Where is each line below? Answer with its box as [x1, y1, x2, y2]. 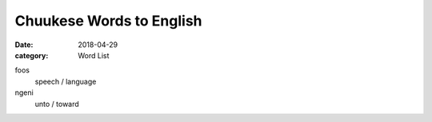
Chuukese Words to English [14, 12, 203, 30]
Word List [78, 50, 110, 60]
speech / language [34, 77, 97, 86]
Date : [14, 40, 34, 49]
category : [14, 50, 49, 60]
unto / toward [34, 99, 79, 108]
